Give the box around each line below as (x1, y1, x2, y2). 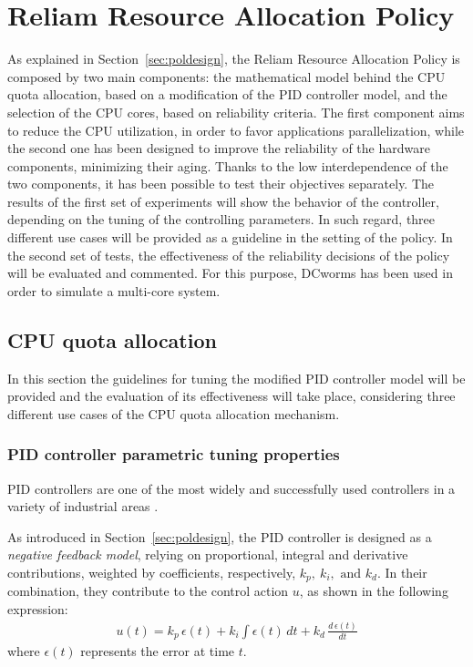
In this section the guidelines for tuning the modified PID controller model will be (7, 368, 466, 387)
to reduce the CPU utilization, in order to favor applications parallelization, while (7, 120, 465, 139)
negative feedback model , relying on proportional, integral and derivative (7, 545, 408, 564)
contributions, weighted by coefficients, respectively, (7, 563, 296, 582)
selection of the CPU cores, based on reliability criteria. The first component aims (7, 102, 465, 121)
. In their (376, 563, 427, 582)
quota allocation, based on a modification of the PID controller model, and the (7, 85, 447, 104)
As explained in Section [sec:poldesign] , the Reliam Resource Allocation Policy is (7, 49, 460, 68)
